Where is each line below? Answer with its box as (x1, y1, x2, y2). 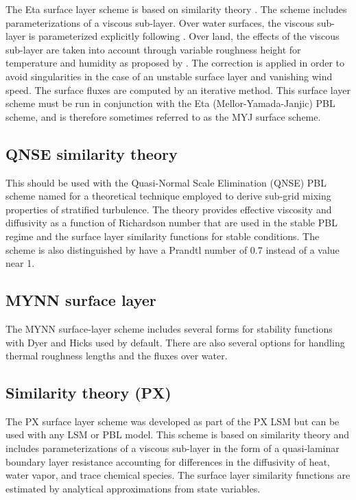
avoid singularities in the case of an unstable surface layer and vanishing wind (5, 69, 333, 83)
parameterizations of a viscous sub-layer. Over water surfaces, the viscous (5, 15, 314, 29)
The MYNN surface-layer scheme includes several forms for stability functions (5, 321, 333, 335)
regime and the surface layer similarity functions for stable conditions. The (5, 228, 320, 243)
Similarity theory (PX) (5, 382, 171, 403)
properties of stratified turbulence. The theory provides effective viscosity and (5, 202, 332, 216)
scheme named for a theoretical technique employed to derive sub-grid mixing (5, 189, 331, 203)
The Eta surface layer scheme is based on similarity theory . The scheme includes (5, 2, 347, 16)
